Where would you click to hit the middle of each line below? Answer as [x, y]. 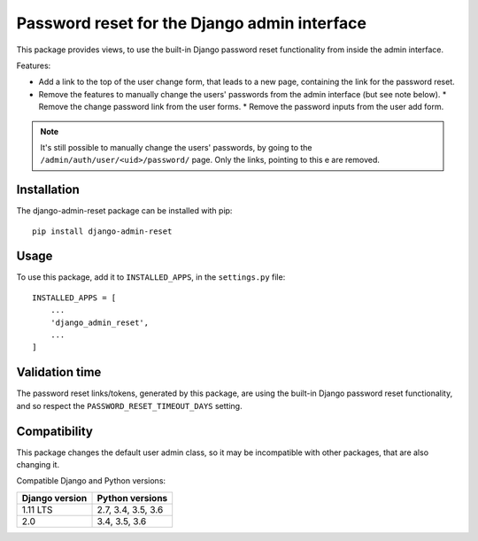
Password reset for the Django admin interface [192, 23]
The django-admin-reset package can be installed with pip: [124, 211]
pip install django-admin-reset [102, 231]
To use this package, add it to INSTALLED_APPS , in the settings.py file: [151, 277]
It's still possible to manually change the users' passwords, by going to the [176, 147]
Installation [48, 190]
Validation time [59, 372]
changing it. [38, 465]
